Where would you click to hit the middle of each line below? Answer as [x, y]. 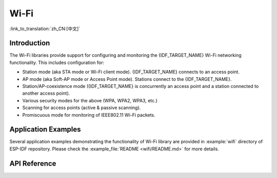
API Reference [33, 163]
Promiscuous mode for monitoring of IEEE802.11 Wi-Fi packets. [89, 115]
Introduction [30, 43]
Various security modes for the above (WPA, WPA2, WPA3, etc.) [90, 100]
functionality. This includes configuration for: [57, 62]
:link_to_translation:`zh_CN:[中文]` [45, 29]
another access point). [46, 93]
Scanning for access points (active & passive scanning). [82, 108]
